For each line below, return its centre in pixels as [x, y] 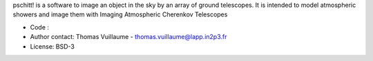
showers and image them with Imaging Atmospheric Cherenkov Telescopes [120, 14]
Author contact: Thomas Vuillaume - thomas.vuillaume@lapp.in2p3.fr [128, 37]
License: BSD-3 [52, 46]
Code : [40, 27]
